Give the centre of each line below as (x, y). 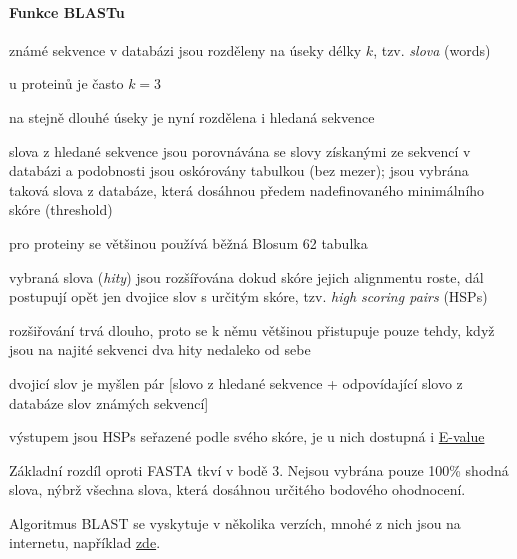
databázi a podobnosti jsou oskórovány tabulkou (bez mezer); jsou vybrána (239, 170)
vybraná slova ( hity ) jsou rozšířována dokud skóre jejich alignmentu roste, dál (246, 276)
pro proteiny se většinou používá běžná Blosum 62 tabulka (188, 242)
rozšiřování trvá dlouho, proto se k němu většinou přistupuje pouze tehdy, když (252, 329)
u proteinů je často (66, 83)
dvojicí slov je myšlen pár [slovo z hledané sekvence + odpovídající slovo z (236, 382)
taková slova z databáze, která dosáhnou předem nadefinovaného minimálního (247, 189)
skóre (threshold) (61, 209)
